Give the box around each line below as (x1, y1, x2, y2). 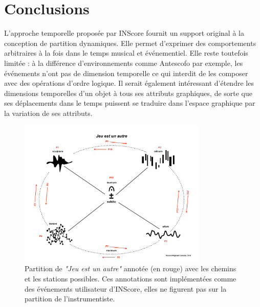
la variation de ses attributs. (4, 107, 93, 118)
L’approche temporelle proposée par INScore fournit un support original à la (4, 28, 244, 38)
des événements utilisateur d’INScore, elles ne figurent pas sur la (25, 283, 227, 294)
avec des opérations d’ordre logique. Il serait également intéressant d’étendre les (4, 78, 254, 88)
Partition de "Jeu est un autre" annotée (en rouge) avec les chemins (25, 263, 236, 274)
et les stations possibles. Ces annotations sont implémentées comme (25, 273, 236, 284)
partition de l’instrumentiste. (25, 293, 115, 304)
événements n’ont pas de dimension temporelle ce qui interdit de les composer (4, 67, 248, 78)
